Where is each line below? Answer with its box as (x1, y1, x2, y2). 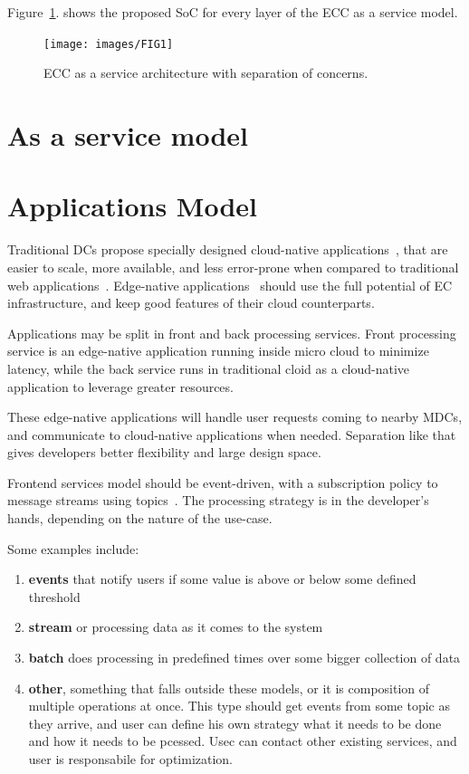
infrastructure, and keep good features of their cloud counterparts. (7, 293, 375, 312)
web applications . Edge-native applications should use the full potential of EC (7, 275, 453, 294)
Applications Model (7, 187, 257, 225)
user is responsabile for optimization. (28, 750, 234, 768)
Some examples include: (7, 539, 139, 558)
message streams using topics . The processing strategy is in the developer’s (7, 491, 429, 510)
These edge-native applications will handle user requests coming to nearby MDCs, (7, 407, 463, 426)
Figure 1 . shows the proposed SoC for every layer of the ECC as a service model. (7, 3, 458, 21)
